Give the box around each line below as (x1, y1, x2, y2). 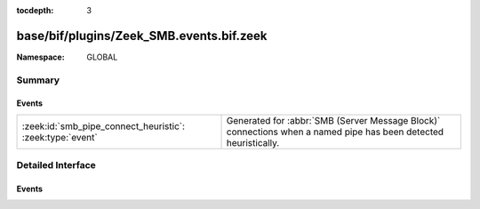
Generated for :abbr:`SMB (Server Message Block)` (226, 114, 441, 126)
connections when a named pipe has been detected (226, 125, 444, 138)
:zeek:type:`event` (21, 131, 98, 143)
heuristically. (226, 136, 280, 149)
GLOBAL (86, 52, 118, 62)
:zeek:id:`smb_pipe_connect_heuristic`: (21, 120, 186, 133)
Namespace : (16, 52, 66, 62)
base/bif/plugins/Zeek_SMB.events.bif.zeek (16, 28, 268, 44)
